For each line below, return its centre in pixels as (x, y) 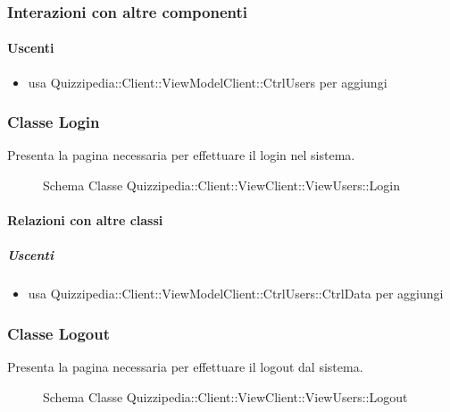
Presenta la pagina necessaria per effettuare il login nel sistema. (181, 155)
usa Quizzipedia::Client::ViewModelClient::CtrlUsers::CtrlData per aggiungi (236, 294)
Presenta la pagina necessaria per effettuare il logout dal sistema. (185, 367)
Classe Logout (59, 333)
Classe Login (54, 122)
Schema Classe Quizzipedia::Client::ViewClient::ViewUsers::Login (221, 185)
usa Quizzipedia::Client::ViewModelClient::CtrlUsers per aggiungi (208, 82)
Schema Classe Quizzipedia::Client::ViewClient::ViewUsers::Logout (225, 396)
